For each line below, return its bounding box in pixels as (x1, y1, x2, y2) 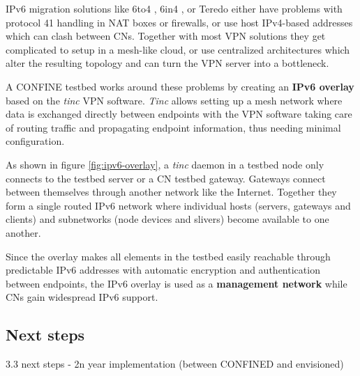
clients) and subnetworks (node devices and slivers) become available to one (6, 212, 329, 226)
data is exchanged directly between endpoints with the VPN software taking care (6, 107, 352, 121)
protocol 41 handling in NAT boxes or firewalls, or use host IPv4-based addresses (6, 15, 353, 29)
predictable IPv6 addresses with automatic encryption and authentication (6, 263, 320, 277)
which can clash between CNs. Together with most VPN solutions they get (6, 29, 326, 43)
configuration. (6, 134, 65, 148)
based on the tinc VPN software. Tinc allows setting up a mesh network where (6, 93, 343, 107)
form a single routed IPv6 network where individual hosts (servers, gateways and (6, 198, 351, 212)
